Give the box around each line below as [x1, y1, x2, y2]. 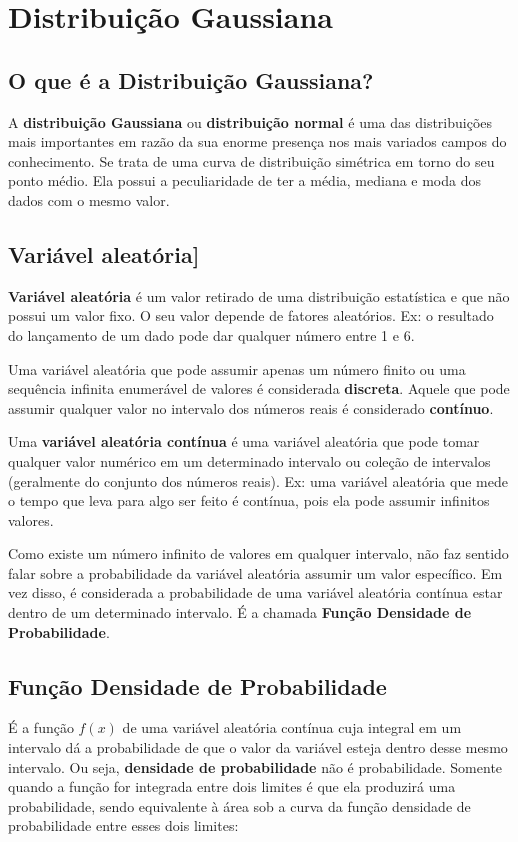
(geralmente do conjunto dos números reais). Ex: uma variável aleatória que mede [8, 470, 508, 491]
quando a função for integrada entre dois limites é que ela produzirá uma [8, 776, 456, 797]
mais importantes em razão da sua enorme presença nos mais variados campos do [8, 131, 507, 152]
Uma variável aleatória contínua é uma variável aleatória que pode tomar [8, 431, 480, 452]
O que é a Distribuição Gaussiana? [8, 64, 374, 95]
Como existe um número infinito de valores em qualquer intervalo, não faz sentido [8, 543, 509, 564]
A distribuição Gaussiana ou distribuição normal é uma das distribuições [8, 111, 493, 132]
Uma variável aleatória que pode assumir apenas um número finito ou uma [8, 358, 466, 379]
